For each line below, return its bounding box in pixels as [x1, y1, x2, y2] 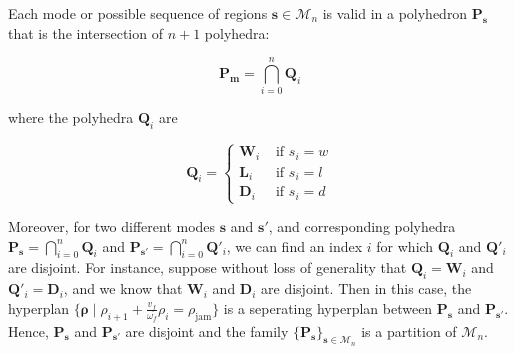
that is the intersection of [8, 22, 163, 43]
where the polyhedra [8, 107, 134, 128]
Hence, [8, 320, 49, 341]
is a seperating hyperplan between [223, 297, 433, 318]
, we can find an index [226, 235, 363, 256]
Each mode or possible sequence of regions [8, 3, 268, 23]
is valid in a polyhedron [322, 3, 468, 23]
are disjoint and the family [125, 320, 289, 341]
